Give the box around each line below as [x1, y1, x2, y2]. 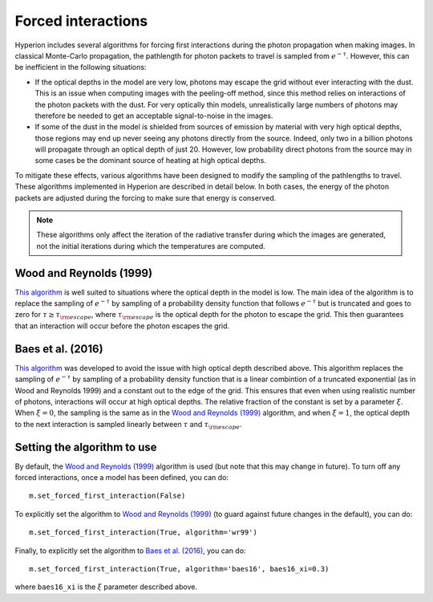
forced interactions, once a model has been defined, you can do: [14, 473, 229, 482]
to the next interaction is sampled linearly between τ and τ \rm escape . [14, 419, 242, 431]
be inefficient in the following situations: [14, 63, 147, 72]
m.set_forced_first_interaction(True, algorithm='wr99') [29, 528, 258, 537]
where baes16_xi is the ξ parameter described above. [14, 582, 198, 592]
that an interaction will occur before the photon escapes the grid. [14, 321, 230, 331]
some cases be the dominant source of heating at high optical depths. [34, 156, 266, 165]
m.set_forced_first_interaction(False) [29, 491, 186, 501]
